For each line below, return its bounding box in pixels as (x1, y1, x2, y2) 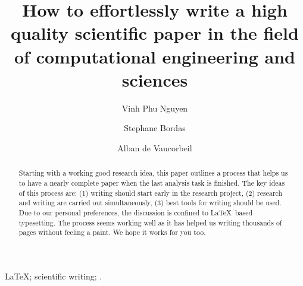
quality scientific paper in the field (11, 21, 299, 45)
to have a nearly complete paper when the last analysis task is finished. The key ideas (18, 177, 285, 188)
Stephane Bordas (124, 122, 186, 134)
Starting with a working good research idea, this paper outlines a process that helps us (18, 168, 288, 178)
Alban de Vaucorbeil (117, 141, 192, 154)
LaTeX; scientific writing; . (5, 269, 102, 282)
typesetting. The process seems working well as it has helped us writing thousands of (18, 217, 282, 227)
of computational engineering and (14, 44, 296, 68)
